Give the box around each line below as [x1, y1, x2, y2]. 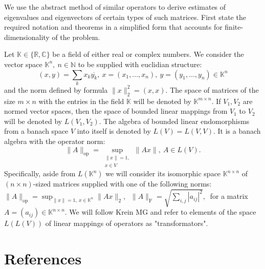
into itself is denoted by [77, 126, 151, 136]
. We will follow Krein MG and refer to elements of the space [64, 206, 256, 217]
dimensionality [4, 31, 50, 42]
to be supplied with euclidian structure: [78, 58, 202, 69]
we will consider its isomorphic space [105, 168, 221, 179]
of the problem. [52, 31, 100, 42]
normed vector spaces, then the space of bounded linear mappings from [4, 106, 228, 116]
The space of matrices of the [170, 84, 259, 95]
